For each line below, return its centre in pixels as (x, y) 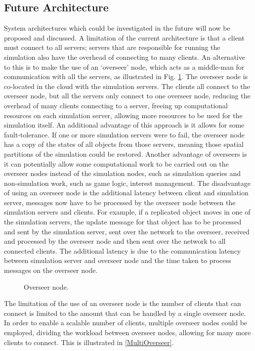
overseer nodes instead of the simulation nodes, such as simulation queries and (123, 173)
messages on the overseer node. (51, 270)
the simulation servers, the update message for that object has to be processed (123, 222)
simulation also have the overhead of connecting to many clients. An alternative (125, 57)
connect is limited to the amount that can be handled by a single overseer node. (125, 313)
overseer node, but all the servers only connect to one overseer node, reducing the (127, 96)
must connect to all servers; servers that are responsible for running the (112, 47)
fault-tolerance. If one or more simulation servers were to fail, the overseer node (124, 134)
